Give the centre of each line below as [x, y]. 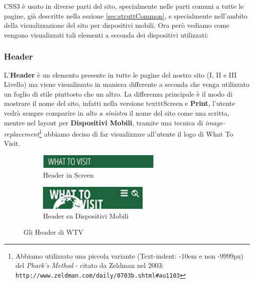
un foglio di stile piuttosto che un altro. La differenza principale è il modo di [118, 93]
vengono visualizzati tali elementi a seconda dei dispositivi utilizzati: [106, 34]
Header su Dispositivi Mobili [86, 215]
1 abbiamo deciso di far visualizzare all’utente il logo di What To [136, 133]
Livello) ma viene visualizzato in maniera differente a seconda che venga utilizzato [127, 84]
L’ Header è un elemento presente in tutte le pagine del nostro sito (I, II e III [120, 74]
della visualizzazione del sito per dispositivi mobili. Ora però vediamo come [117, 25]
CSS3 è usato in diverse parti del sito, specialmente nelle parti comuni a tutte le [124, 6]
